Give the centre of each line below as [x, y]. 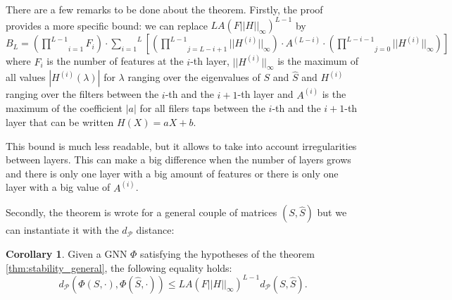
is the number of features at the [115, 61]
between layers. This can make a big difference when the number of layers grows [178, 160]
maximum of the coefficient [64, 108]
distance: [155, 230]
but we [332, 212]
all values [26, 77]
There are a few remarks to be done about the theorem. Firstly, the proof [164, 9]
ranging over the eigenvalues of [194, 77]
